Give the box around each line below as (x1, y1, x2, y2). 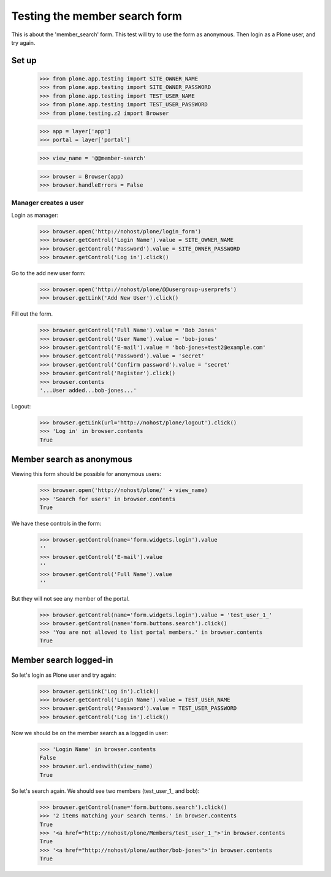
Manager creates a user (11, 198, 84, 207)
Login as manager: (11, 211, 58, 219)
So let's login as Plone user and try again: (11, 671, 116, 679)
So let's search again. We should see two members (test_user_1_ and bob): (11, 787, 200, 795)
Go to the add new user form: (11, 269, 86, 276)
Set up (11, 55, 37, 66)
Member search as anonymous (11, 454, 132, 465)
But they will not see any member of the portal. (11, 594, 130, 602)
